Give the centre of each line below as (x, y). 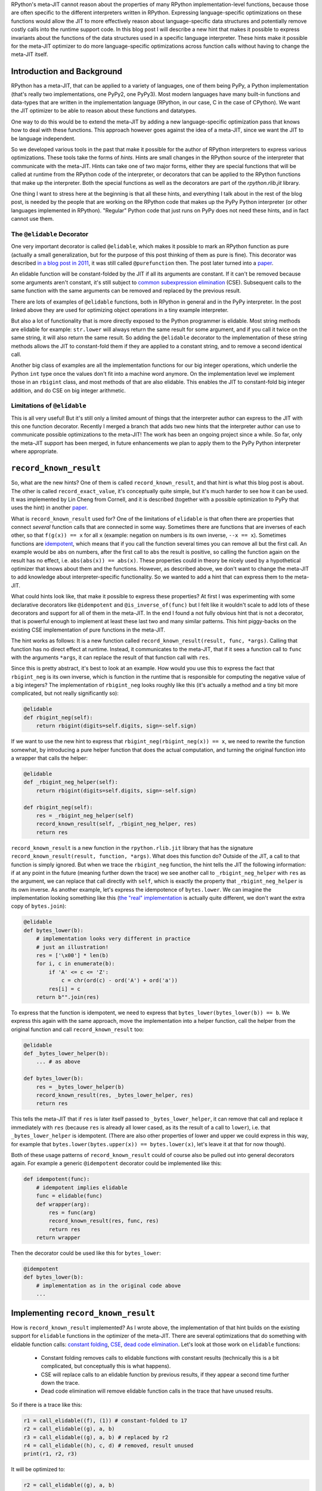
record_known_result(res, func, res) (104, 1221)
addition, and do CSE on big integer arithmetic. (69, 390)
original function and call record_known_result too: (78, 1029)
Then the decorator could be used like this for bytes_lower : (86, 1253)
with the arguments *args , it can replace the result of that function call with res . (110, 657)
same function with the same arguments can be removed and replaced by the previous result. (126, 291)
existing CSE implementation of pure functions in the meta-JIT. (88, 630)
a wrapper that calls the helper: (49, 758)
